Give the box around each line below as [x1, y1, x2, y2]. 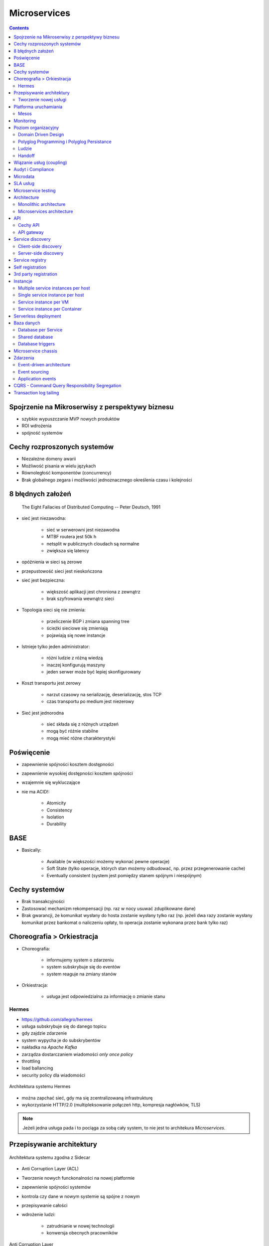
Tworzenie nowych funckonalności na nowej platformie [21, 1175, 135, 1181]
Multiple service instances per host [18, 285, 90, 291]
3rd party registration [13, 271, 57, 277]
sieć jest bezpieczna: [21, 577, 65, 583]
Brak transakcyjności [21, 899, 65, 905]
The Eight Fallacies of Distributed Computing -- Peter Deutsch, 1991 [21, 504, 161, 510]
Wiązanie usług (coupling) [13, 159, 67, 165]
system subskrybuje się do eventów [46, 964, 121, 970]
